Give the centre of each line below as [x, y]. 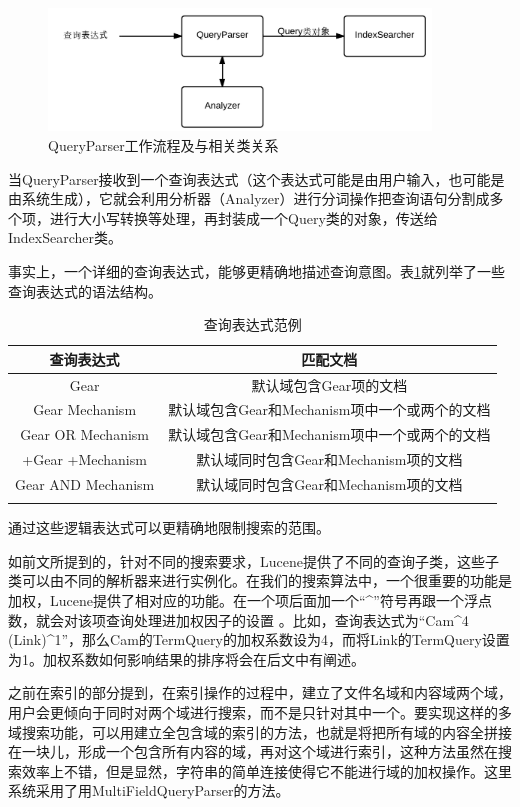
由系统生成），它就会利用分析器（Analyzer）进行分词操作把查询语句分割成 [249, 198]
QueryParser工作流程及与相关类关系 [163, 144]
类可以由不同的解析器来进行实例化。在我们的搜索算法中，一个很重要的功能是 [260, 580]
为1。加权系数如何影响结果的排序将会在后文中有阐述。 [186, 658]
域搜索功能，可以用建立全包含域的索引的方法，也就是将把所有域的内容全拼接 [260, 731]
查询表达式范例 [252, 324]
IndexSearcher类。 [65, 237]
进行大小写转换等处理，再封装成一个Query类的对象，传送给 [243, 217]
